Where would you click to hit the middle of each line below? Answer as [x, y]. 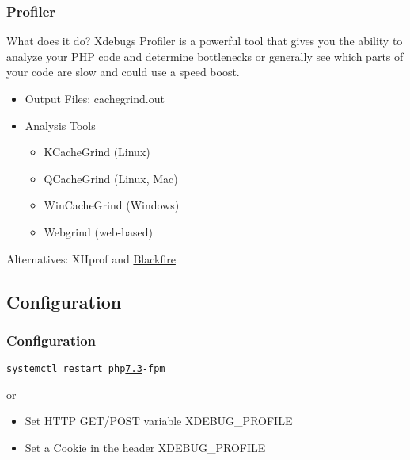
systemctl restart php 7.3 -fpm [86, 369]
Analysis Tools [60, 125]
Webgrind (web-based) [99, 231]
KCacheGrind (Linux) [97, 152]
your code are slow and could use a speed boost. [123, 72]
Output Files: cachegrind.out [95, 98]
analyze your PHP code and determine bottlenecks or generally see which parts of [205, 56]
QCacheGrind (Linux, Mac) [111, 178]
